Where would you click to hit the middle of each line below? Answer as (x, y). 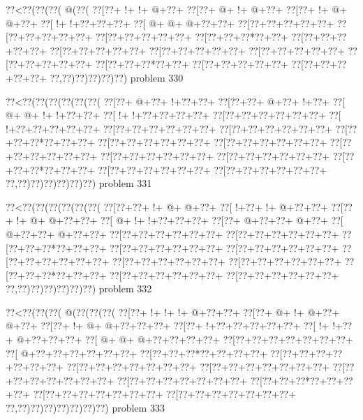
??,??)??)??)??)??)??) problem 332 (79, 288)
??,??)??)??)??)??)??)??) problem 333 (85, 408)
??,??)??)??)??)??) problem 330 (117, 77)
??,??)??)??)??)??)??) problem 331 (79, 183)
